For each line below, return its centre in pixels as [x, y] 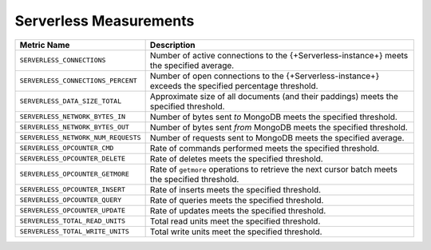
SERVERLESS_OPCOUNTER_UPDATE [73, 210]
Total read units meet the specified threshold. [235, 221]
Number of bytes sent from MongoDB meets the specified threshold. [279, 127]
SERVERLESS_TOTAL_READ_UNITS [73, 221]
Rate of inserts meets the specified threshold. [235, 189]
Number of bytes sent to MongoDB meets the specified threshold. [274, 117]
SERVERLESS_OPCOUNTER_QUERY [71, 200]
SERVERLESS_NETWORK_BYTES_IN [73, 117]
